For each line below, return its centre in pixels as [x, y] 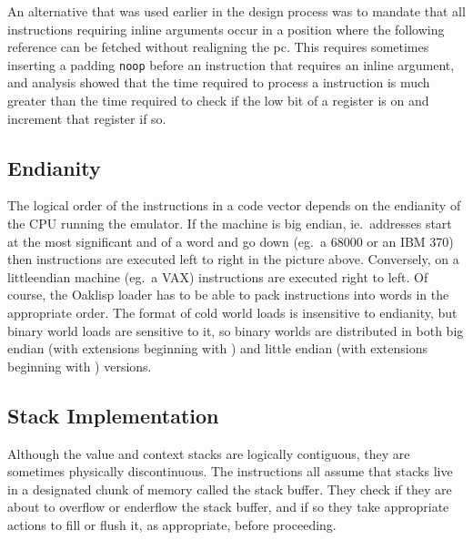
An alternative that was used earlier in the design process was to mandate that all [236, 11]
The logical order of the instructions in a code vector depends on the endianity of [234, 205]
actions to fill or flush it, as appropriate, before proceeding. [172, 524]
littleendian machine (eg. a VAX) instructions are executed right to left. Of [218, 276]
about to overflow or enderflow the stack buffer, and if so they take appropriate [228, 507]
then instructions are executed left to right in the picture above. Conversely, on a [233, 259]
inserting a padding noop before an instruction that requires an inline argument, [231, 64]
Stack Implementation [113, 415]
